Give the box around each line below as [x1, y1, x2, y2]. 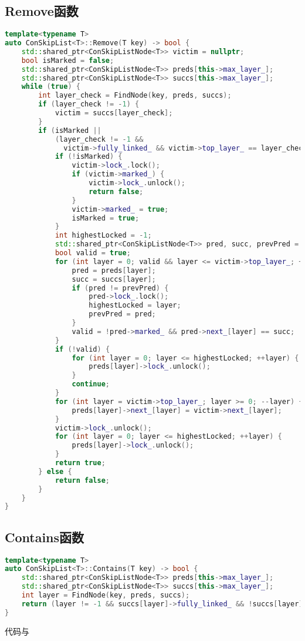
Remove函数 [5, 2, 79, 20]
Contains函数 [5, 528, 84, 546]
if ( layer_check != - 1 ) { [38, 100, 140, 109]
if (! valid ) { [55, 345, 110, 353]
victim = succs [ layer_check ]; [55, 109, 173, 118]
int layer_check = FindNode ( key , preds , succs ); [38, 91, 232, 100]
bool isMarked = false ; [21, 56, 114, 65]
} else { [38, 467, 72, 476]
